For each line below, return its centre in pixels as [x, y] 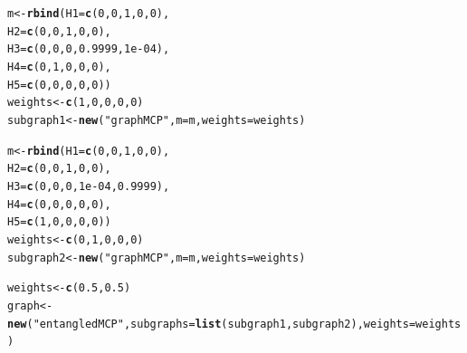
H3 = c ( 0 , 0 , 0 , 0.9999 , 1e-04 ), [89, 49]
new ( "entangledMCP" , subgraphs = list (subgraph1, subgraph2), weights [208, 324]
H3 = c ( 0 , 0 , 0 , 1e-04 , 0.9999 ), [89, 186]
